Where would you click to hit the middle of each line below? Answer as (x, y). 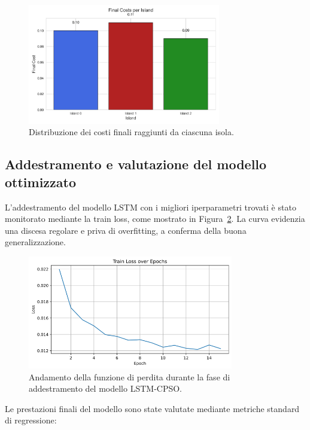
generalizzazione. (35, 242)
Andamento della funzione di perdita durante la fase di (130, 376)
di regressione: (31, 420)
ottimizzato (41, 182)
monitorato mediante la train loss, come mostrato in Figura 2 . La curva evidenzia (155, 219)
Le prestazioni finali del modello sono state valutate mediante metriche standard (152, 408)
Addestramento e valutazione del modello (136, 164)
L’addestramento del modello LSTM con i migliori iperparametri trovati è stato (151, 207)
